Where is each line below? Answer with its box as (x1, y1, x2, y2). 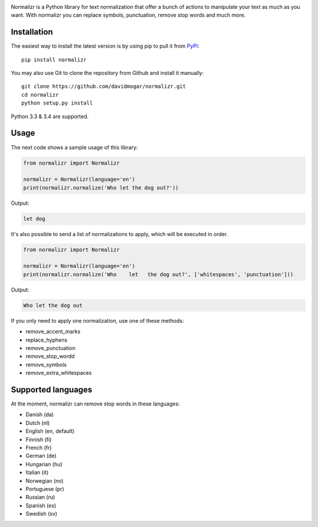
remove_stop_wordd (25, 353, 75, 360)
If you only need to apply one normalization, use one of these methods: (11, 317, 184, 324)
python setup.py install (21, 100, 93, 106)
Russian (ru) (25, 493, 55, 501)
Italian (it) (25, 469, 49, 476)
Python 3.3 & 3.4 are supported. (11, 113, 89, 120)
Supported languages (11, 384, 92, 395)
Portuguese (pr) (25, 485, 65, 492)
